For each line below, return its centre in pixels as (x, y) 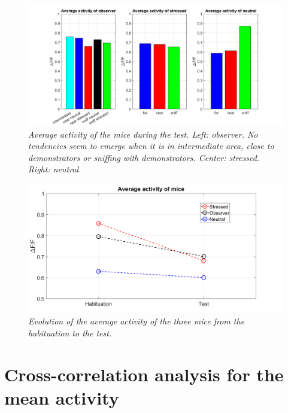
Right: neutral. (55, 169)
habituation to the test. (70, 332)
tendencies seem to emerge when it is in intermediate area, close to (151, 146)
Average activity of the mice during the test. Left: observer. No (143, 134)
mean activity (62, 397)
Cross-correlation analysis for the (144, 374)
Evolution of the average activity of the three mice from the (137, 321)
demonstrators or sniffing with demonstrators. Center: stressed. (144, 157)
